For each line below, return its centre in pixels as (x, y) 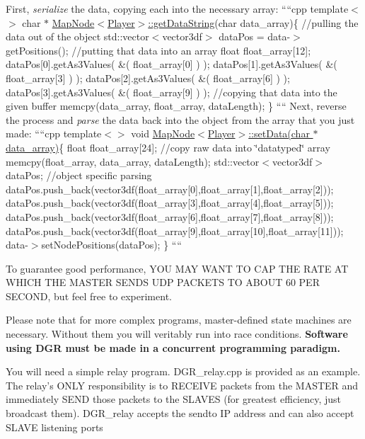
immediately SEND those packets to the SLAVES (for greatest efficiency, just (174, 399)
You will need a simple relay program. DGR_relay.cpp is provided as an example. (183, 371)
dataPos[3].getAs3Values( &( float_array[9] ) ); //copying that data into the (172, 92)
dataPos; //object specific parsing (79, 175)
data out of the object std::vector (77, 36)
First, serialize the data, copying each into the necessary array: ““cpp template (177, 8)
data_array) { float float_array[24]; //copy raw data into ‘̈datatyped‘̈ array (168, 147)
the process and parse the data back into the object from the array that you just (180, 119)
